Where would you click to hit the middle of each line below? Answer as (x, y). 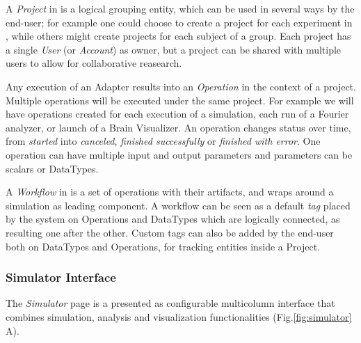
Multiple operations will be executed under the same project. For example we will (180, 100)
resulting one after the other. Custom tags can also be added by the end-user (170, 232)
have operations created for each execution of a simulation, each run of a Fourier (177, 114)
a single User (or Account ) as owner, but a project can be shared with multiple (174, 49)
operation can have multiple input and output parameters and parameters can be (179, 154)
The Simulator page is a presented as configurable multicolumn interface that (170, 303)
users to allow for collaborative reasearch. (94, 63)
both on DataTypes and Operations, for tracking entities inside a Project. (163, 246)
